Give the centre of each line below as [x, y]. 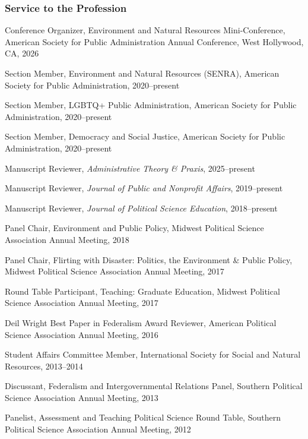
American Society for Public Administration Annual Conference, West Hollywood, [154, 41]
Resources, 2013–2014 [44, 366]
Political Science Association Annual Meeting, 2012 [98, 429]
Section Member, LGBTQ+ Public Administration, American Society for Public [151, 105]
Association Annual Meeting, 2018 [67, 239]
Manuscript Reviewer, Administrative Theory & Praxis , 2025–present [130, 168]
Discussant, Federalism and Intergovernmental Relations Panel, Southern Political [154, 386]
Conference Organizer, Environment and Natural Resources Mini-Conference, [145, 30]
